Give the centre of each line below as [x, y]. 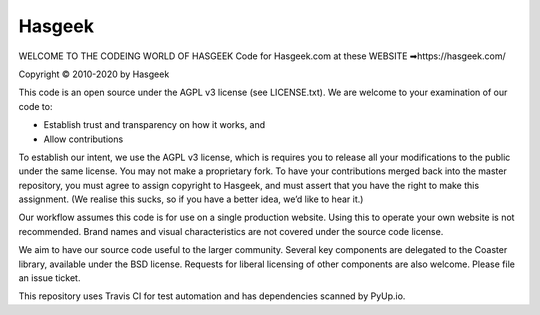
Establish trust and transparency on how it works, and [154, 125]
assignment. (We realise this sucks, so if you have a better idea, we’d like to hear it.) [191, 199]
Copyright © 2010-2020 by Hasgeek [94, 74]
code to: [35, 106]
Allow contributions [83, 139]
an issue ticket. [49, 278]
